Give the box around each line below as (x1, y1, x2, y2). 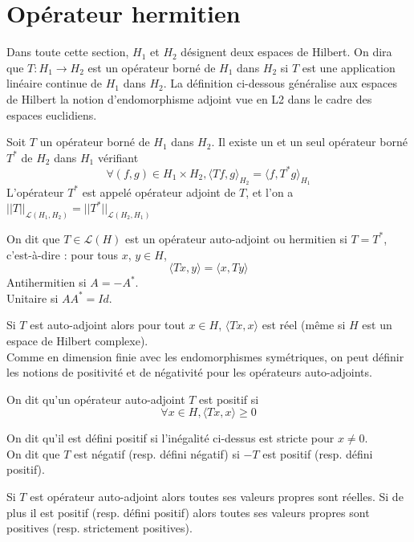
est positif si (199, 390, 259, 407)
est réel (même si (262, 316, 346, 333)
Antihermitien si (6, 274, 87, 291)
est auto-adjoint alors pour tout (30, 316, 185, 333)
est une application (302, 59, 396, 75)
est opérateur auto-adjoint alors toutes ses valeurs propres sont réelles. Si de (30, 488, 404, 505)
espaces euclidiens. (6, 106, 97, 123)
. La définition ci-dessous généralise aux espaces (163, 75, 397, 92)
